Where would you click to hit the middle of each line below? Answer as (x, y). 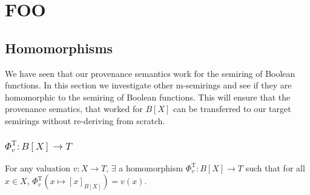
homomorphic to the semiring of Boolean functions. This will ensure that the (148, 97)
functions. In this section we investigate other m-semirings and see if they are (148, 85)
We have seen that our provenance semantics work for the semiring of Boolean (150, 73)
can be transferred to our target (232, 109)
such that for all (275, 167)
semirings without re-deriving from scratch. (85, 120)
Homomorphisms (59, 48)
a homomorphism (151, 167)
